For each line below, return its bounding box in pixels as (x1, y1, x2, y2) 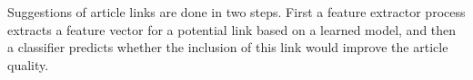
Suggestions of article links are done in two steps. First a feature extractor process (7, 2, 466, 21)
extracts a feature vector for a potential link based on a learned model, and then (7, 20, 457, 39)
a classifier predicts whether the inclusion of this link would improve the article (7, 38, 448, 57)
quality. (7, 55, 49, 74)
